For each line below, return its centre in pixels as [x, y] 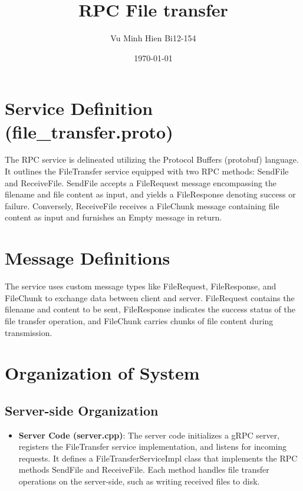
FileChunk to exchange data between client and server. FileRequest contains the [150, 297]
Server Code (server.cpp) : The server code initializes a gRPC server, [149, 435]
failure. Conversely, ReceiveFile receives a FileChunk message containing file [142, 205]
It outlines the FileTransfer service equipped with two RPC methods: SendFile [147, 171]
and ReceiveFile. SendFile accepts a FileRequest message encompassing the [141, 182]
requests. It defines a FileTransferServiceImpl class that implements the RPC [158, 458]
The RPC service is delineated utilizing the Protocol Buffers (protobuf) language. [152, 159]
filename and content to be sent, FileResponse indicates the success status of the [150, 309]
